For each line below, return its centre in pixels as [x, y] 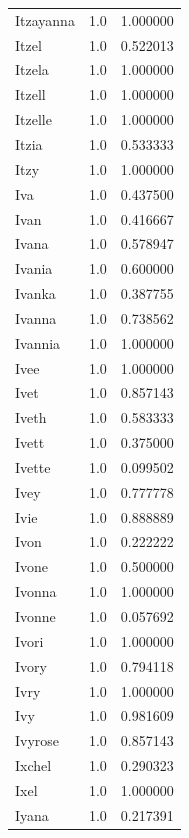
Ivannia [38, 342]
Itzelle [33, 119]
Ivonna [36, 591]
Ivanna [36, 317]
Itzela [32, 69]
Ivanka [35, 293]
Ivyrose [37, 740]
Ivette [33, 466]
